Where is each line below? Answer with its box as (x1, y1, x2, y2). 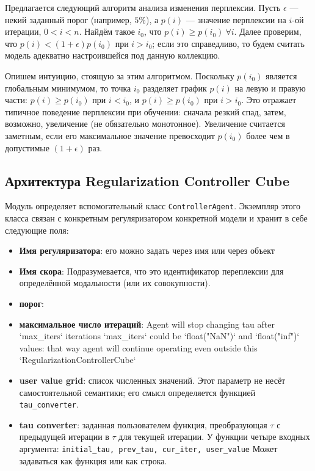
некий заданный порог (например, (5, 13, 132, 26)
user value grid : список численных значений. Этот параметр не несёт (19, 373, 286, 386)
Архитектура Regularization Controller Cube (5, 171, 289, 190)
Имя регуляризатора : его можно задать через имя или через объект (19, 244, 275, 257)
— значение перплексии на (186, 13, 286, 26)
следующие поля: (5, 223, 69, 236)
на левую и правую (234, 81, 306, 94)
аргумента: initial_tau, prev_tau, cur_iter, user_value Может (19, 442, 278, 455)
